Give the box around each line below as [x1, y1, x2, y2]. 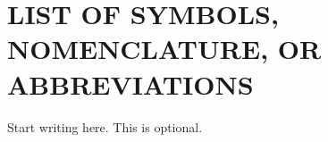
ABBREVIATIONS [7, 65, 254, 102]
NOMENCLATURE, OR [7, 30, 322, 67]
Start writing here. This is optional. [7, 117, 203, 136]
